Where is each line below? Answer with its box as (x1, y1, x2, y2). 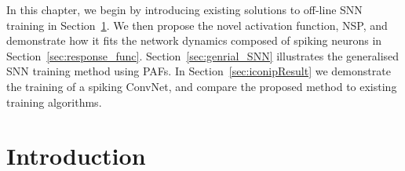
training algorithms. (6, 93, 102, 110)
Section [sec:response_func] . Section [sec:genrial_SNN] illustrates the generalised (6, 47, 400, 64)
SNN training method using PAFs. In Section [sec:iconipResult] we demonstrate (6, 63, 391, 79)
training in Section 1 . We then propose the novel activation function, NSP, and (6, 16, 388, 33)
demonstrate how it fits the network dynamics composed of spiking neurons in (6, 32, 382, 49)
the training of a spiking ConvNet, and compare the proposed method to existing (6, 78, 397, 94)
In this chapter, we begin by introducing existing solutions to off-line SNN (6, 2, 363, 17)
